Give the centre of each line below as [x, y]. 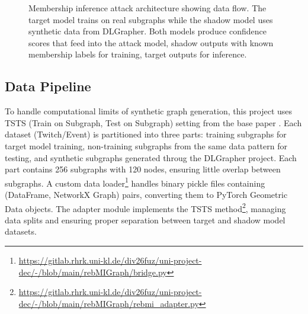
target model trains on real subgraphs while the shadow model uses [151, 19]
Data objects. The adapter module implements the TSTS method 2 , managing [145, 207]
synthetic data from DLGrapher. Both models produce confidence [147, 31]
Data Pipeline [48, 86]
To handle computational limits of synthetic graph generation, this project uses [149, 111]
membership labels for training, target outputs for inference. [138, 54]
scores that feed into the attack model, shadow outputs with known [151, 42]
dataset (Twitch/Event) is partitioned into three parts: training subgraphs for [146, 134]
